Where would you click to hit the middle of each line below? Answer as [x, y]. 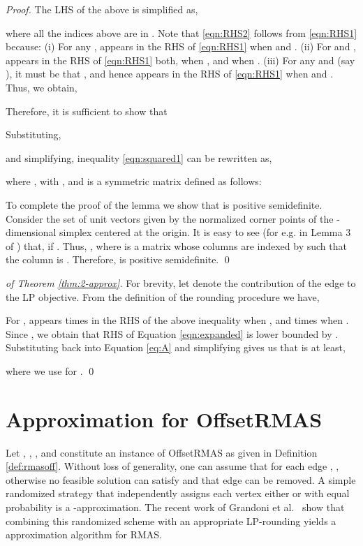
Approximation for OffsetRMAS [164, 419]
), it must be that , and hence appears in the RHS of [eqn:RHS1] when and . [170, 74]
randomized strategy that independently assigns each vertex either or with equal [178, 493]
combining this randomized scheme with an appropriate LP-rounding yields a [171, 521]
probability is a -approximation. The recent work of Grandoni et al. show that [175, 507]
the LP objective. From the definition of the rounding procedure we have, [163, 296]
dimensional [31, 232]
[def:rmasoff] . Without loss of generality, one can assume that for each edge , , [172, 466]
